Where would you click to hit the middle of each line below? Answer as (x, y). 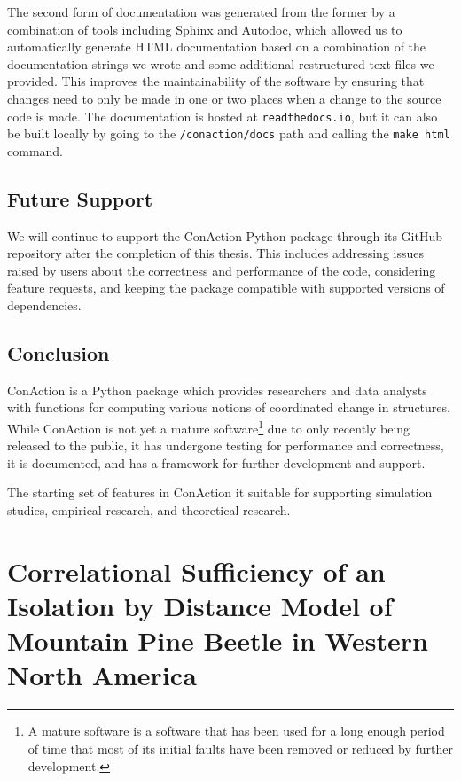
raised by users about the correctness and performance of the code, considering (222, 270)
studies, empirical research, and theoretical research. (149, 510)
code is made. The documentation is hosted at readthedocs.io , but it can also (223, 116)
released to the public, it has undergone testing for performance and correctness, (226, 445)
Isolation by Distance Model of (200, 606)
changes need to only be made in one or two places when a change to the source (224, 98)
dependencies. (44, 305)
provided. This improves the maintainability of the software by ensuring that (216, 81)
